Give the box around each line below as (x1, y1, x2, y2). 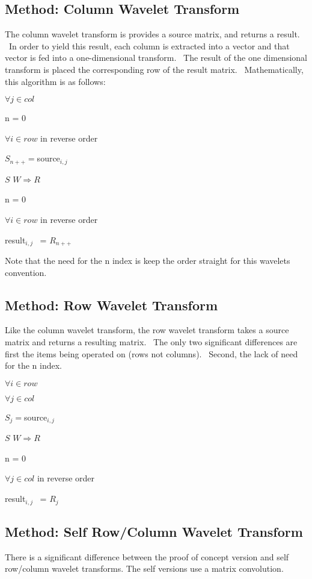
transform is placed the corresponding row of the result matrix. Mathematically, (5, 63, 304, 75)
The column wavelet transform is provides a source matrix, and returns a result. (5, 28, 300, 40)
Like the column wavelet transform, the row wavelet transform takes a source (5, 324, 289, 336)
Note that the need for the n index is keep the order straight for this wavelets (5, 254, 290, 267)
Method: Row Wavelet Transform (5, 295, 218, 314)
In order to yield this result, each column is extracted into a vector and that (8, 39, 290, 52)
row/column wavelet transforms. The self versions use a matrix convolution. (5, 562, 284, 575)
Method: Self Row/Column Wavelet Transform (5, 522, 303, 540)
